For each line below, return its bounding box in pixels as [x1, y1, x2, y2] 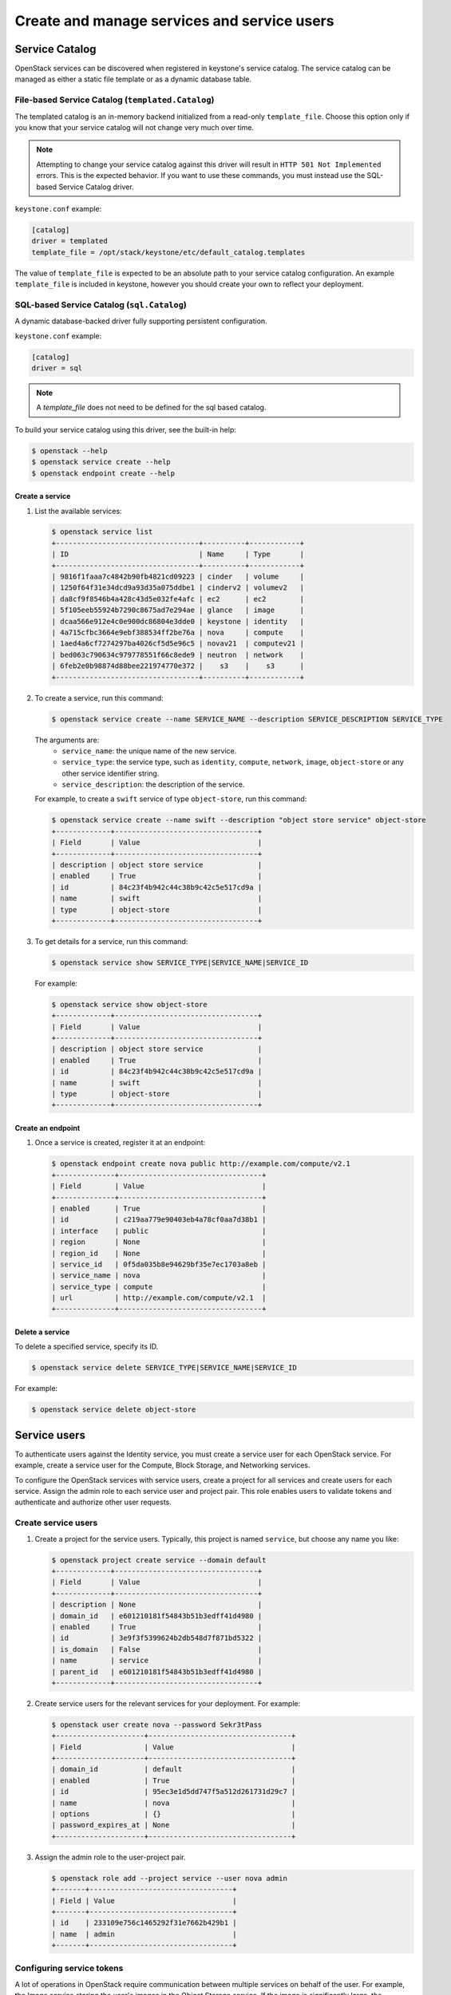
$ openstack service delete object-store [31, 1405, 196, 1414]
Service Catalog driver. [58, 182, 135, 192]
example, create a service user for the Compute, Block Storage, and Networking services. [14, 1460, 311, 1470]
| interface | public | [51, 1226, 267, 1235]
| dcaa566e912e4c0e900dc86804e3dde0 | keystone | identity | [51, 617, 305, 626]
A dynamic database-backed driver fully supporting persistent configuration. [14, 316, 267, 326]
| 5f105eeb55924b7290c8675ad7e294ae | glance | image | [51, 606, 305, 614]
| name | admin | [51, 1930, 237, 1938]
